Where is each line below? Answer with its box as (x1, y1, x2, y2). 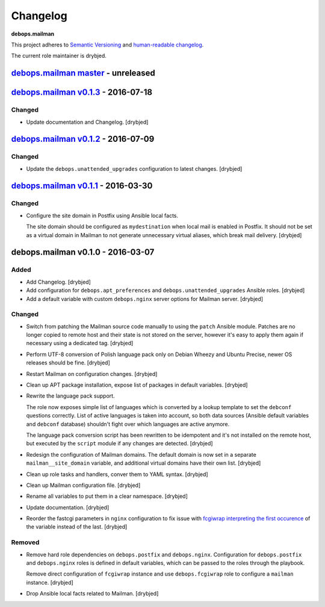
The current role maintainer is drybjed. (11, 52, 107, 60)
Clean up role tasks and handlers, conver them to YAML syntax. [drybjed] (26, 471, 208, 478)
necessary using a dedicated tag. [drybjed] (26, 340, 134, 347)
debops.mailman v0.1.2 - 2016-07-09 (11, 134, 155, 144)
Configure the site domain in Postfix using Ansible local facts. (26, 212, 179, 219)
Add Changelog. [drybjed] (26, 278, 91, 285)
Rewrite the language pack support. (26, 392, 115, 399)
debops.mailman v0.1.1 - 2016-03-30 (11, 181, 153, 191)
